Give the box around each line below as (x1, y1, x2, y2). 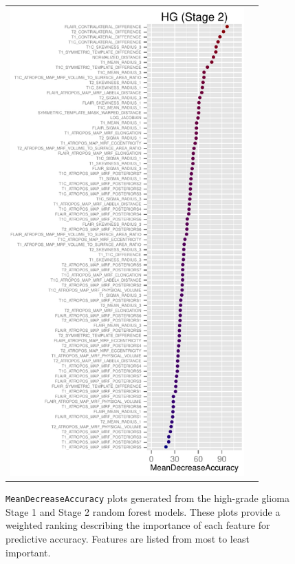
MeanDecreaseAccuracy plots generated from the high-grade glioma (6, 491, 289, 505)
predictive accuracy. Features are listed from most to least (6, 532, 250, 545)
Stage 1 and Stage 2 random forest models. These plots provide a (6, 504, 281, 519)
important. (6, 545, 51, 559)
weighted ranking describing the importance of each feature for (6, 518, 270, 532)
